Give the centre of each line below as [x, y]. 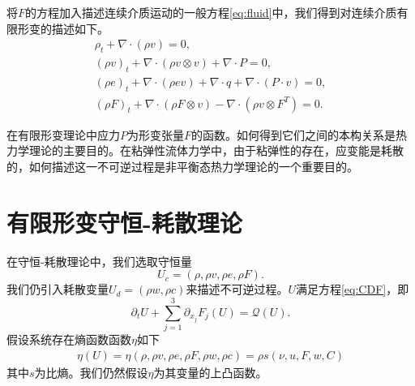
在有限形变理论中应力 [63, 134]
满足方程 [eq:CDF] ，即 [352, 289]
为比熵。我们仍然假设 [91, 372]
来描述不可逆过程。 [237, 289]
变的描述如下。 [68, 28]
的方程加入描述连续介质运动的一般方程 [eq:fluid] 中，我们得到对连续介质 [211, 12]
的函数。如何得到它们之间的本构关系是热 [299, 134]
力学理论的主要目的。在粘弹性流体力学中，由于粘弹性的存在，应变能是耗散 [205, 150]
